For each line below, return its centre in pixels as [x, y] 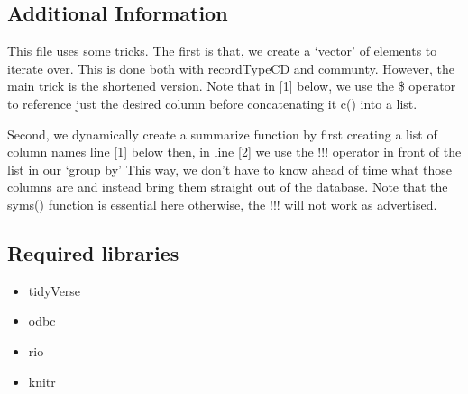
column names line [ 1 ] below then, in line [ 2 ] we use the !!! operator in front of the [234, 152]
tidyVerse [55, 290]
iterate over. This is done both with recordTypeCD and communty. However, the [231, 68]
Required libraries [93, 252]
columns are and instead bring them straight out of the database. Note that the [228, 187]
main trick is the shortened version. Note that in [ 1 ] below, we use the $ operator [232, 86]
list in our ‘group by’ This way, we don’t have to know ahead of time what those [230, 169]
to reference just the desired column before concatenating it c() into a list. [212, 103]
